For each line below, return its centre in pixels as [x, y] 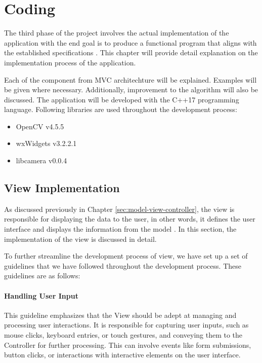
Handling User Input [41, 295]
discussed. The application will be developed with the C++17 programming [122, 99]
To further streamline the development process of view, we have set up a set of [126, 256]
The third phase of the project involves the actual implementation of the [117, 33]
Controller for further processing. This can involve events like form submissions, [128, 344]
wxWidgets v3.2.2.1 [46, 143]
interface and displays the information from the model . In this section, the [120, 229]
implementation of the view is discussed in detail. [80, 239]
